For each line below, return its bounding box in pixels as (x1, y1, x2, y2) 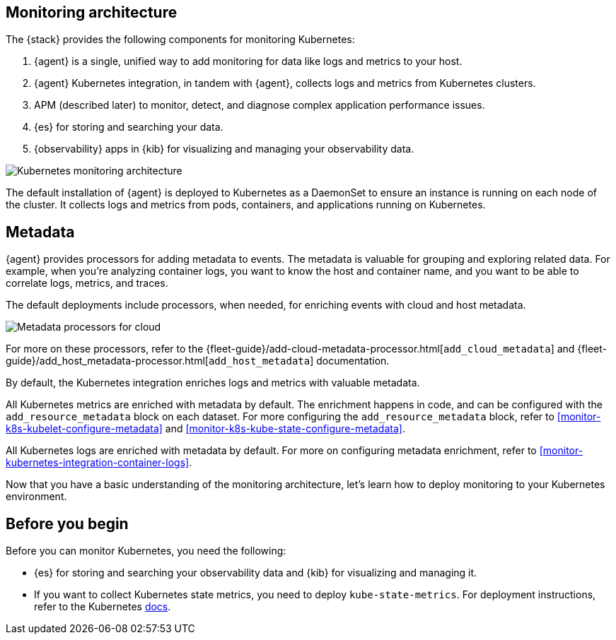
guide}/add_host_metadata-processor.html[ (6, 355, 209, 367)
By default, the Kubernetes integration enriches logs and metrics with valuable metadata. (6, 377, 420, 389)
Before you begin (6, 514, 129, 533)
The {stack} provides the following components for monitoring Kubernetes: (6, 33, 355, 46)
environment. (6, 490, 67, 503)
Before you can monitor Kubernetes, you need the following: (6, 545, 286, 557)
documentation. (316, 355, 390, 367)
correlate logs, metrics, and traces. (6, 277, 168, 290)
